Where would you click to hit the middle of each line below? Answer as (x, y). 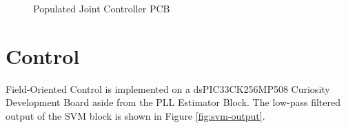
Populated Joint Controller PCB (102, 8)
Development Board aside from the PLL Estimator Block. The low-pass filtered (173, 102)
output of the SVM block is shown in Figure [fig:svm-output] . (135, 115)
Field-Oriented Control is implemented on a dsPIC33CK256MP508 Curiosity (168, 88)
